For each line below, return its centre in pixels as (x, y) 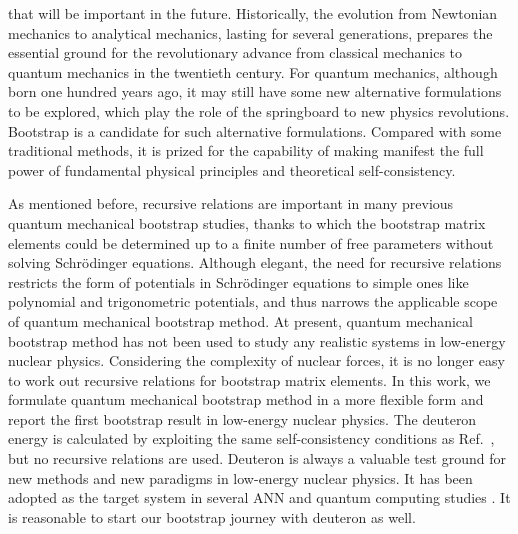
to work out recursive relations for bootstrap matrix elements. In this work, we (249, 379)
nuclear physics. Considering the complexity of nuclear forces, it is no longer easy (256, 360)
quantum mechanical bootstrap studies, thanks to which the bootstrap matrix (247, 222)
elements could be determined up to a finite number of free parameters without (251, 242)
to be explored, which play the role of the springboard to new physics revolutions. (259, 110)
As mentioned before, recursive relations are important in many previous (231, 203)
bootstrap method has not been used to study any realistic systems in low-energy (257, 340)
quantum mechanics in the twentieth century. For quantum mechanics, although (253, 71)
